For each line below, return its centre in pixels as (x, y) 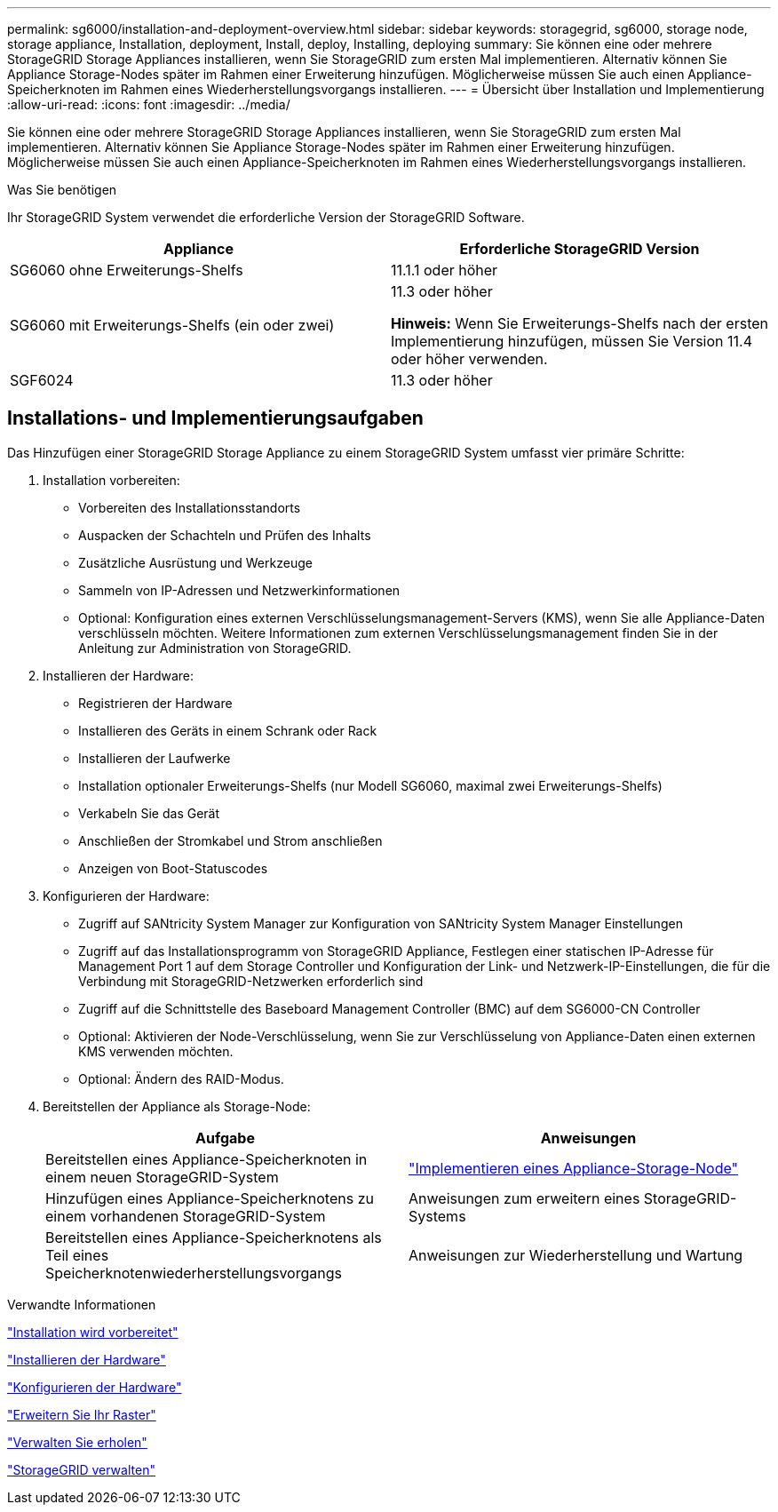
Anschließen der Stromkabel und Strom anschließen (230, 840)
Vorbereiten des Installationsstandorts (190, 507)
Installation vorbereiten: (111, 480)
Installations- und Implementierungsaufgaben (215, 418)
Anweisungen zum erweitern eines (524, 1198)
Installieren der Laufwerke (155, 758)
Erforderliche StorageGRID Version (580, 249)
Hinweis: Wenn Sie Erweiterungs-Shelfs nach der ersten (580, 323)
